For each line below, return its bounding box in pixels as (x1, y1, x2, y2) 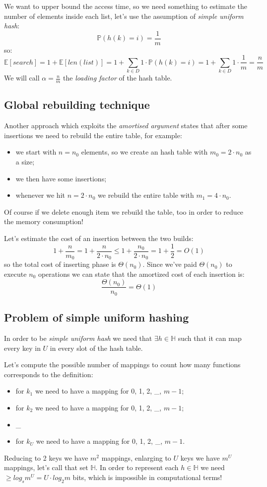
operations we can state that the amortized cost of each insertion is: (38, 268, 245, 279)
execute (4, 268, 27, 279)
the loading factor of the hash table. (63, 73, 172, 83)
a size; (15, 157, 35, 167)
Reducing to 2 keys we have (4, 452, 88, 463)
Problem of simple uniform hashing (4, 310, 189, 325)
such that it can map (178, 333, 242, 343)
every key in (4, 342, 41, 353)
